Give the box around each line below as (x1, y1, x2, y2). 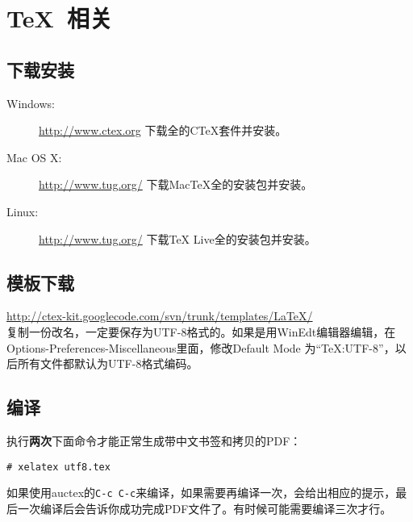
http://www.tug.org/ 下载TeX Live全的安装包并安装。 (39, 230, 316, 247)
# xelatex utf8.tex (6, 461, 111, 473)
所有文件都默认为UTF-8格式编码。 (17, 355, 198, 372)
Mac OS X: (6, 148, 62, 165)
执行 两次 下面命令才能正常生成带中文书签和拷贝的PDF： (6, 432, 302, 449)
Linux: (6, 203, 39, 219)
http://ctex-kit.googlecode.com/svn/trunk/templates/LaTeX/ (6, 307, 313, 324)
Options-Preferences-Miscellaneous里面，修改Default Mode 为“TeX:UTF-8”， (6, 339, 395, 356)
